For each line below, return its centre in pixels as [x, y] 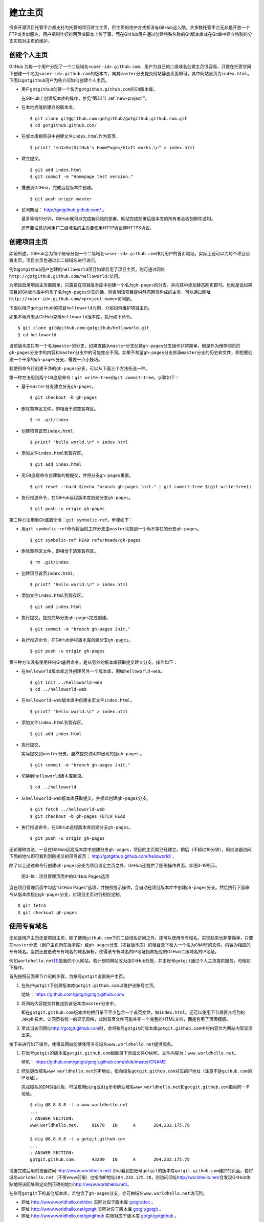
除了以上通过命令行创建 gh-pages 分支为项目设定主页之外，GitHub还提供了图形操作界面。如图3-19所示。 [114, 865]
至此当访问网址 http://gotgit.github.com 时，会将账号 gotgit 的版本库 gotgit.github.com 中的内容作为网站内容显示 [137, 1028]
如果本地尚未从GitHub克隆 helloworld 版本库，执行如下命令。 [72, 316]
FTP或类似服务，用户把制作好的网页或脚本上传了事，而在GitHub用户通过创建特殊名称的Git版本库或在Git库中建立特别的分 [131, 34]
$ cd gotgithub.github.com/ [64, 125]
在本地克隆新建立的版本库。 [49, 107]
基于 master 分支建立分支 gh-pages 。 [59, 387]
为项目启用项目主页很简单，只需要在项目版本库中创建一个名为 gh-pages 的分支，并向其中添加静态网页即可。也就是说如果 [131, 285]
